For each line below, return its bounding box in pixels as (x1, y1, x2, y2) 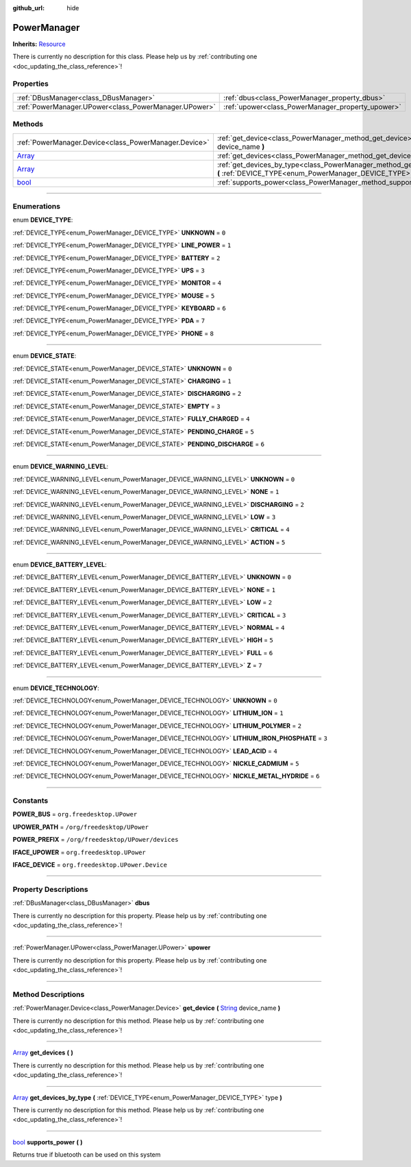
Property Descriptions (12, 884, 88, 894)
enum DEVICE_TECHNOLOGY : (12, 683, 99, 692)
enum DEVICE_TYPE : (12, 216, 73, 224)
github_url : (12, 4, 45, 12)
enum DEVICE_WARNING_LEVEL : (12, 462, 109, 471)
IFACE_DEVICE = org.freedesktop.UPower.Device (12, 861, 168, 869)
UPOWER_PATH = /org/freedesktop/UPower (12, 823, 149, 831)
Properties (12, 79, 49, 89)
